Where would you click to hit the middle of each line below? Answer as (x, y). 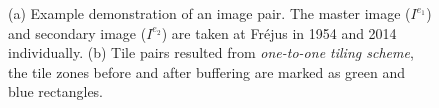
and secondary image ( (77, 32)
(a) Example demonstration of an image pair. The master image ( (209, 13)
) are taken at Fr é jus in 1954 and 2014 (279, 32)
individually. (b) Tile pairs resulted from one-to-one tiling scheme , (211, 52)
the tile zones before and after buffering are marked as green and (207, 71)
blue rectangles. (56, 91)
